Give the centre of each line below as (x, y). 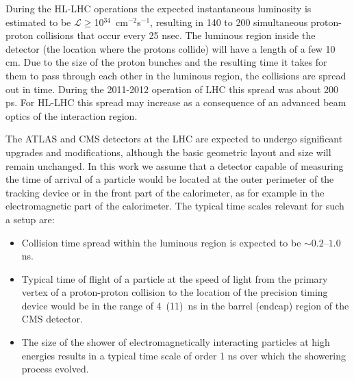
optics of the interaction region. (72, 115)
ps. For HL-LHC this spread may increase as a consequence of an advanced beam (176, 102)
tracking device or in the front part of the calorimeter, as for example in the (165, 192)
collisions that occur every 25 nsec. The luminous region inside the (176, 35)
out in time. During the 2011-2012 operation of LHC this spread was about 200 (172, 89)
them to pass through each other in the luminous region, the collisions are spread (176, 75)
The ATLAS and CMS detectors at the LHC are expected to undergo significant (174, 139)
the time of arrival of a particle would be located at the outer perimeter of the (170, 179)
